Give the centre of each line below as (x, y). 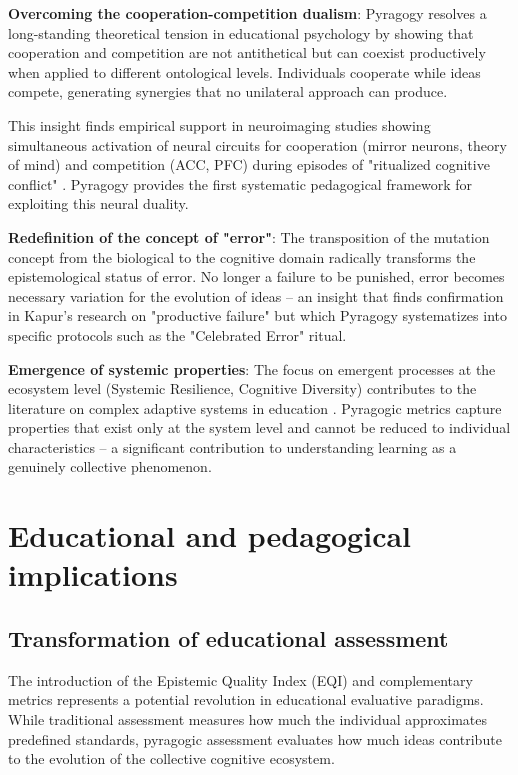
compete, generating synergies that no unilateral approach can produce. (228, 91)
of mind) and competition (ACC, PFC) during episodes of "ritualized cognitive (249, 164)
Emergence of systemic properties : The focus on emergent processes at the (252, 368)
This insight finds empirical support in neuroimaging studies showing (219, 124)
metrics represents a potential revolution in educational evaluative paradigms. (246, 699)
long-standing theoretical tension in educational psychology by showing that (241, 32)
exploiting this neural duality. (98, 203)
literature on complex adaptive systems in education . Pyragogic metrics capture (255, 407)
